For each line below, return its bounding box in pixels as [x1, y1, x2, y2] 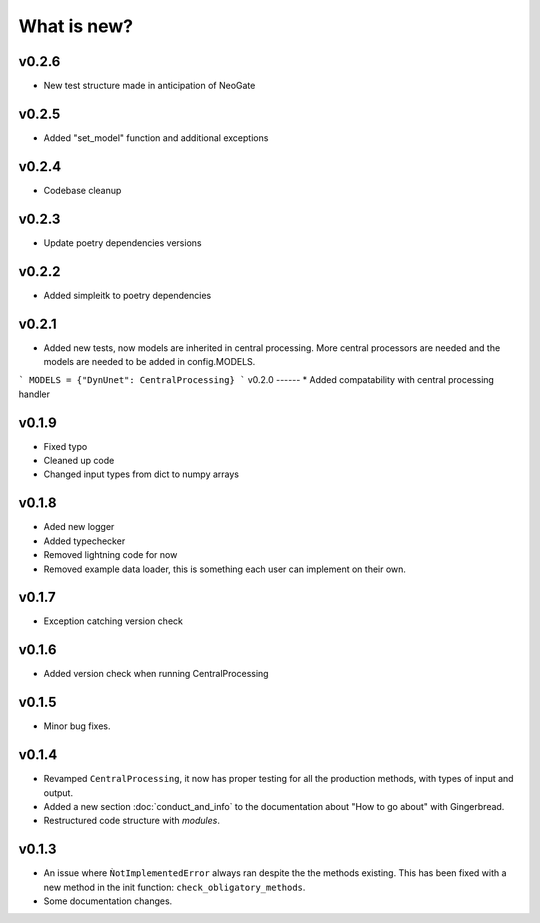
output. [43, 786, 74, 799]
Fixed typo [43, 440, 88, 452]
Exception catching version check [43, 615, 184, 627]
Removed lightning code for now [43, 549, 178, 561]
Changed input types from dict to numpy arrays [43, 468, 240, 480]
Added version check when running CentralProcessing [43, 668, 269, 680]
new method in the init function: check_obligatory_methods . [43, 881, 306, 893]
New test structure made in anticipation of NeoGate [43, 80, 256, 92]
